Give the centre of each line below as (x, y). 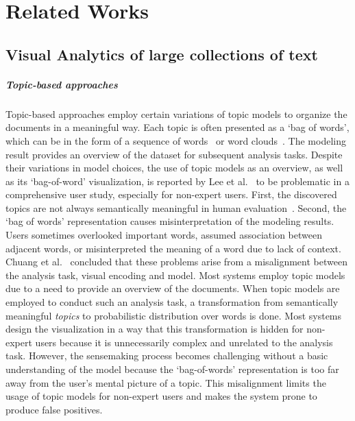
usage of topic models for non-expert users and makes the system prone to (161, 396)
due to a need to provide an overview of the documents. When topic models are (173, 288)
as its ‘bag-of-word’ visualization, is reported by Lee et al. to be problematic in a (177, 181)
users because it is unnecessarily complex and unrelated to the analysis (184, 342)
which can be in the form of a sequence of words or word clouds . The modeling (176, 140)
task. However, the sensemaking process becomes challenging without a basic (167, 356)
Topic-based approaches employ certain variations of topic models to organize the (176, 113)
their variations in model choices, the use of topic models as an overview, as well (174, 168)
